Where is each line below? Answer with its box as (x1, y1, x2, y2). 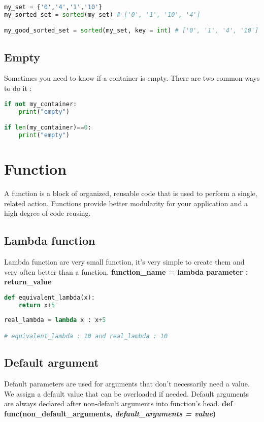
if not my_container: (4, 100, 77, 108)
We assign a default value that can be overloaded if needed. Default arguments (4, 388, 249, 399)
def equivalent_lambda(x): (4, 294, 95, 301)
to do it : (4, 83, 32, 93)
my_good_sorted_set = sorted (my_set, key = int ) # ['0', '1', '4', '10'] (4, 27, 259, 35)
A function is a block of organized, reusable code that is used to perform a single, (4, 187, 257, 198)
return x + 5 (18, 301, 55, 309)
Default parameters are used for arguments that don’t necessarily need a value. (4, 378, 250, 388)
